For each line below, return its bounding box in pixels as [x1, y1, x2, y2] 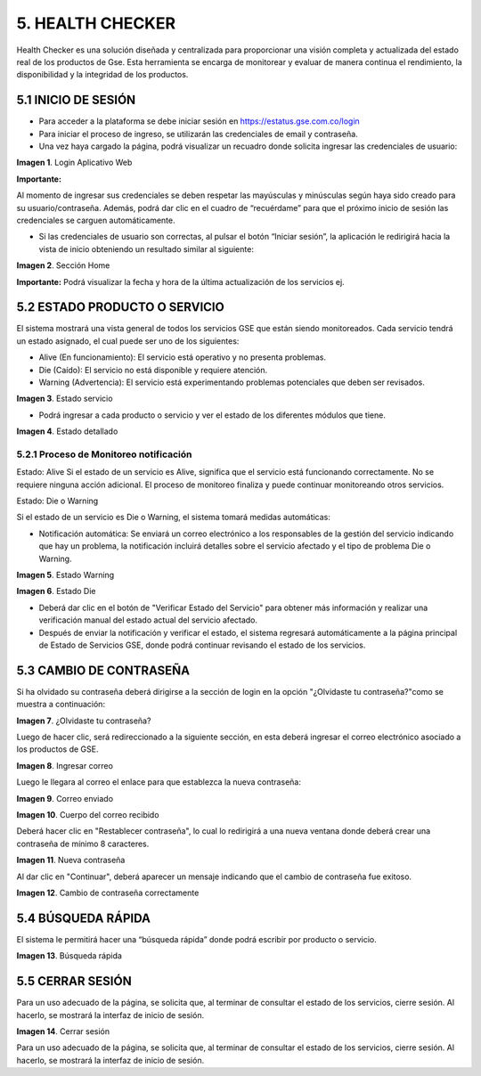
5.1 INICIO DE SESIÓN [16, 93, 136, 108]
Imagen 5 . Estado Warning [16, 570, 115, 581]
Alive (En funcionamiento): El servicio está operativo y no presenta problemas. [38, 352, 327, 363]
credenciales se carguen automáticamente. [16, 215, 175, 225]
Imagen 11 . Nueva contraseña [16, 855, 126, 866]
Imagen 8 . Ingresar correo [16, 760, 113, 770]
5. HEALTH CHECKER [16, 13, 176, 33]
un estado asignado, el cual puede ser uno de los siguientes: [16, 335, 240, 346]
